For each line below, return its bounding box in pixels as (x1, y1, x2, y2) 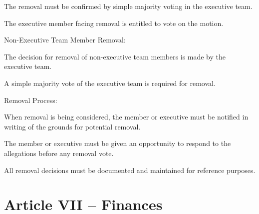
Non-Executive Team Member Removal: (4, 34, 126, 45)
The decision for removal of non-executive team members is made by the (4, 51, 226, 61)
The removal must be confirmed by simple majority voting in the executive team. (4, 1, 253, 11)
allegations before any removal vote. (4, 147, 114, 158)
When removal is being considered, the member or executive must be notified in (4, 111, 249, 122)
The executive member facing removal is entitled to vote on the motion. (4, 17, 224, 28)
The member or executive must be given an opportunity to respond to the (4, 138, 231, 148)
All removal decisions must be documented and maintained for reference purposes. (4, 164, 256, 175)
